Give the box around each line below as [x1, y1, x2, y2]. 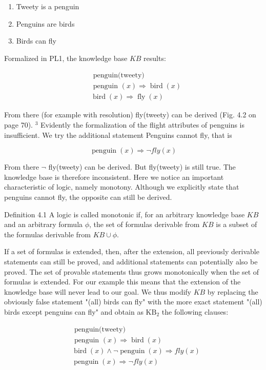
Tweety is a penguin [16, 1, 79, 11]
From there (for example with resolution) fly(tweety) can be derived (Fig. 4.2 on [4, 109, 256, 120]
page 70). [4, 119, 33, 130]
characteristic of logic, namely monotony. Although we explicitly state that [4, 181, 239, 192]
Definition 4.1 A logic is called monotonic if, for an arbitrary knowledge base [4, 209, 245, 219]
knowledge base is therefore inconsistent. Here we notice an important [4, 171, 224, 182]
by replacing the [207, 286, 258, 297]
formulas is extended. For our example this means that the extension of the [4, 276, 241, 287]
